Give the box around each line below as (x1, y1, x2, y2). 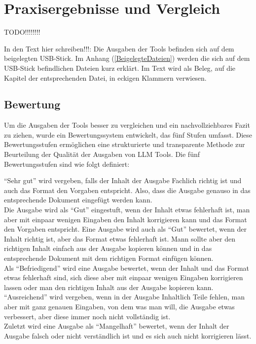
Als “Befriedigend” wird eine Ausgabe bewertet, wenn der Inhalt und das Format (4, 262, 250, 273)
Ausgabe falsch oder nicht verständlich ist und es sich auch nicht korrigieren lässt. (4, 330, 252, 341)
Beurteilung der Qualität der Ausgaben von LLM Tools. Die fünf (4, 149, 200, 159)
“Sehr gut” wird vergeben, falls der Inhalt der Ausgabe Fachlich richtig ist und (4, 175, 242, 186)
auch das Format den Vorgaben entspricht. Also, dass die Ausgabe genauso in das (4, 185, 251, 195)
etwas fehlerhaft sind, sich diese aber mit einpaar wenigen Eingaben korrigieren (4, 272, 243, 283)
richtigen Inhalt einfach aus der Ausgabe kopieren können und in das (4, 243, 212, 253)
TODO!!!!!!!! (4, 27, 40, 37)
